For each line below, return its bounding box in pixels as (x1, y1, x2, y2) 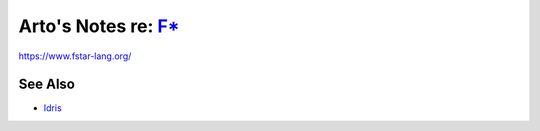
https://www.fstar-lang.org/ (18, 50, 132, 62)
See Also (18, 76, 75, 93)
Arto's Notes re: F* (18, 15, 180, 37)
